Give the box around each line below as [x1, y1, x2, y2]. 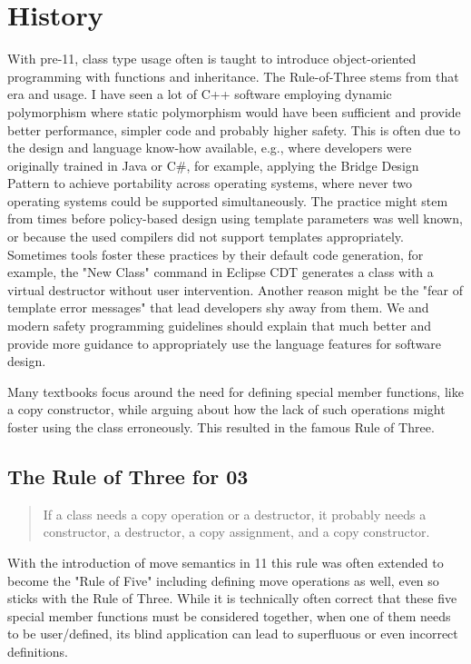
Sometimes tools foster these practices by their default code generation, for [7, 244, 424, 263]
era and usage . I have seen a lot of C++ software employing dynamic [7, 84, 392, 104]
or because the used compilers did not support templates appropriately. [7, 227, 404, 246]
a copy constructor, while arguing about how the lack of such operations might [7, 400, 446, 419]
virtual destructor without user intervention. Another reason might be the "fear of [7, 280, 464, 299]
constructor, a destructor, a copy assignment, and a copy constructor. [43, 522, 430, 541]
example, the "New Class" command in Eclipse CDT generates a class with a [7, 263, 434, 282]
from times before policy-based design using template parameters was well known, [7, 209, 463, 228]
